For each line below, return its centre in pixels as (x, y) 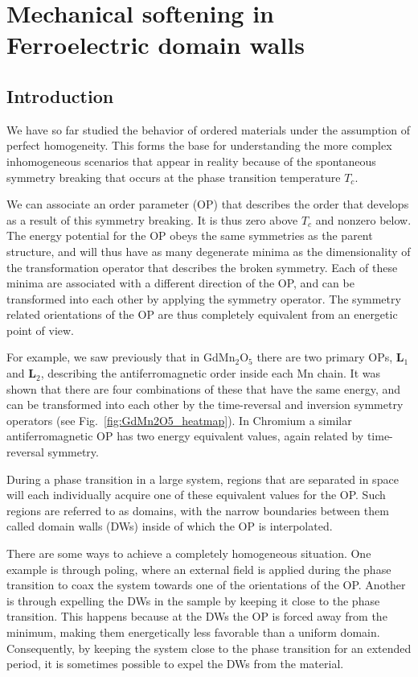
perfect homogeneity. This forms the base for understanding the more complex (199, 145)
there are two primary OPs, (325, 357)
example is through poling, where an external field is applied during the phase (199, 569)
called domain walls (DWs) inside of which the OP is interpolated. (170, 526)
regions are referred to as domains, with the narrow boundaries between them (198, 510)
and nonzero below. (363, 219)
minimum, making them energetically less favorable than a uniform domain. (193, 632)
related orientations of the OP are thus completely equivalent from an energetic (202, 314)
